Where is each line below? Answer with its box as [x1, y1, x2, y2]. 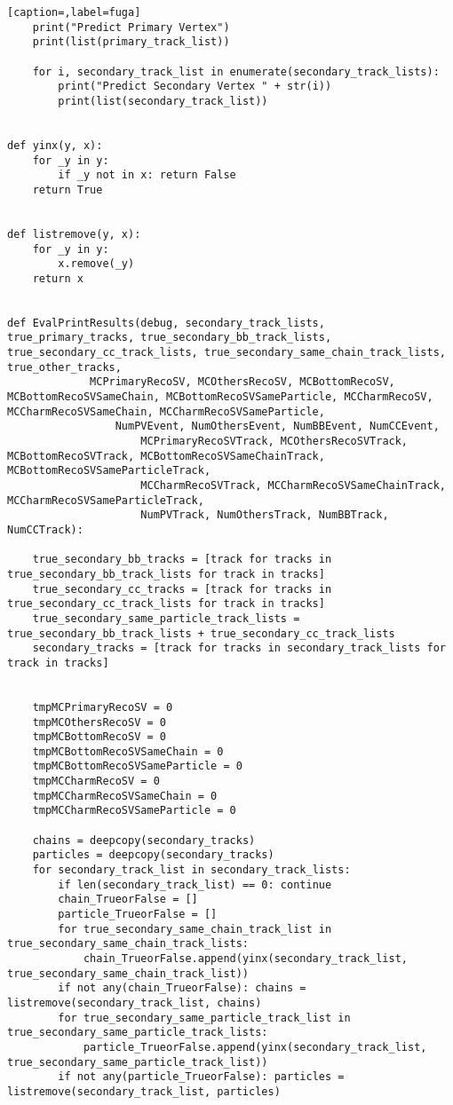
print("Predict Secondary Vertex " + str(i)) [58, 80, 332, 93]
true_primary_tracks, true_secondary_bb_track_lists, [7, 331, 332, 344]
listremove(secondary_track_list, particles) [7, 1085, 281, 1098]
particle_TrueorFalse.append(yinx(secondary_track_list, [83, 1040, 427, 1054]
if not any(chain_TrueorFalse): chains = [58, 982, 306, 995]
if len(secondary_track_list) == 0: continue [58, 878, 332, 891]
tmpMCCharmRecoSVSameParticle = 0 [32, 804, 236, 817]
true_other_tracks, [7, 360, 122, 374]
